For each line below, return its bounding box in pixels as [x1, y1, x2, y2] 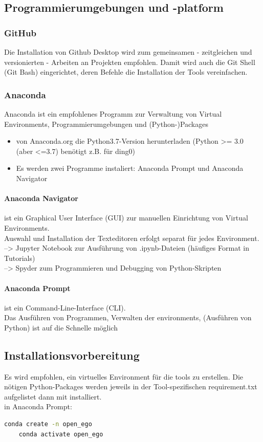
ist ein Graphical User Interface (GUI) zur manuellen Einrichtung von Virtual [4, 212, 248, 223]
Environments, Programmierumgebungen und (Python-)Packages [4, 118, 208, 129]
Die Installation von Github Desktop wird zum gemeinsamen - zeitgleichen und [4, 47, 252, 57]
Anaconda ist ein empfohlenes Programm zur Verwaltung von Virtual [4, 108, 222, 119]
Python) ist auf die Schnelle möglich [4, 322, 118, 333]
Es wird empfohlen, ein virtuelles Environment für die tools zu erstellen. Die [4, 371, 243, 382]
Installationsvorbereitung [4, 347, 140, 363]
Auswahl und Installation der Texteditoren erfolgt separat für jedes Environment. [4, 232, 259, 243]
